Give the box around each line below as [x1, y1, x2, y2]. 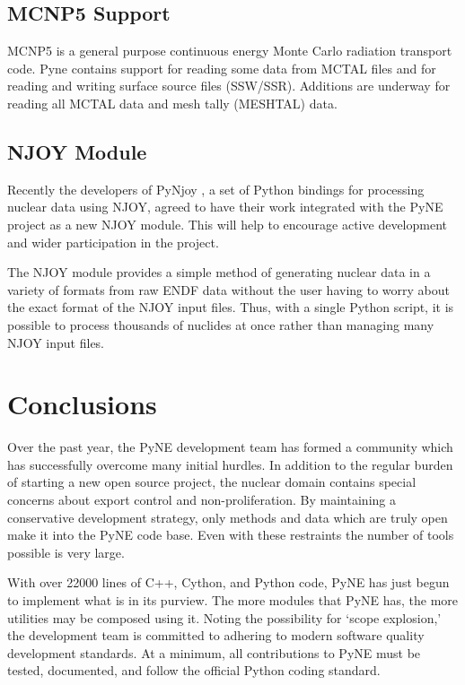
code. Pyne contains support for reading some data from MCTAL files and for [7, 58, 436, 77]
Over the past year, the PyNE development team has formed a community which [7, 438, 453, 456]
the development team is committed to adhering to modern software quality [7, 626, 425, 645]
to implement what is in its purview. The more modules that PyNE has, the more [7, 591, 459, 609]
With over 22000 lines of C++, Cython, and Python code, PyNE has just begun [7, 573, 450, 592]
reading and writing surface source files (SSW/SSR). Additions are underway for [7, 76, 451, 95]
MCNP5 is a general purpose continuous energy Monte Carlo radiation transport [7, 41, 452, 60]
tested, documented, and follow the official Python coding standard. [7, 661, 381, 680]
